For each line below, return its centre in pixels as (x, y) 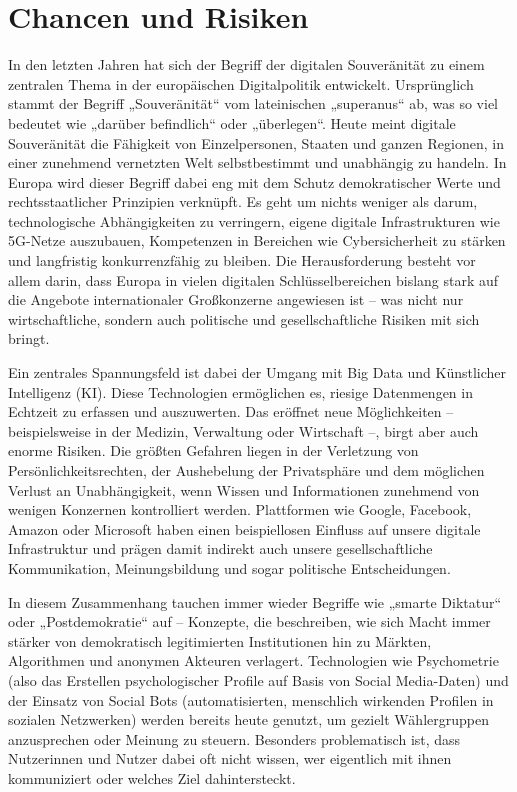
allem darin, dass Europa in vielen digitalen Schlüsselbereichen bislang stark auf (253, 279)
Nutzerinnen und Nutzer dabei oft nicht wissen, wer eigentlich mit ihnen (230, 758)
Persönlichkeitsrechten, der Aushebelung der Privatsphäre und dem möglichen (246, 470)
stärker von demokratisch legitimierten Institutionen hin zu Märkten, (220, 640)
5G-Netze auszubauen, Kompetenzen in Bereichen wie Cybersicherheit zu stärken (257, 240)
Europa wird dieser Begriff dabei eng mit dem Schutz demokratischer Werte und (254, 181)
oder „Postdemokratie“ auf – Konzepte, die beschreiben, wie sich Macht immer (249, 621)
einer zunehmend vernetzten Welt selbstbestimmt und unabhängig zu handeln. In (257, 162)
